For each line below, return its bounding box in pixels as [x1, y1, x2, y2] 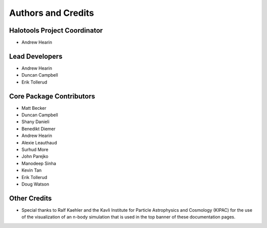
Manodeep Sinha [21, 160, 56, 166]
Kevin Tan [21, 167, 42, 173]
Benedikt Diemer [21, 126, 56, 132]
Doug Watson [21, 181, 49, 187]
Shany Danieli [21, 119, 49, 125]
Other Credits [9, 194, 52, 202]
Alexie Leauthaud [21, 139, 57, 145]
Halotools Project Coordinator [9, 26, 103, 35]
